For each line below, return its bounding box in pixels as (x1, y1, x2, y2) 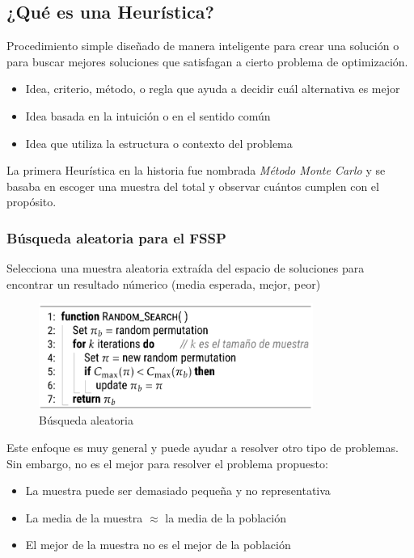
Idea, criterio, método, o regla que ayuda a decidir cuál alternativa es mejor (25, 80, 400, 97)
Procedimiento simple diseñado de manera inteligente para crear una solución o (6, 37, 399, 54)
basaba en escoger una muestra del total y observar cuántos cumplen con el (6, 177, 379, 194)
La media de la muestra (25, 509, 143, 526)
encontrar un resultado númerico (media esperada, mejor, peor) (6, 275, 321, 292)
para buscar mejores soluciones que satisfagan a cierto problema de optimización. (6, 53, 408, 70)
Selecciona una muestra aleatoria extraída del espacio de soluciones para (6, 260, 365, 277)
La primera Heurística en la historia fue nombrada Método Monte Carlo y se (6, 162, 386, 179)
